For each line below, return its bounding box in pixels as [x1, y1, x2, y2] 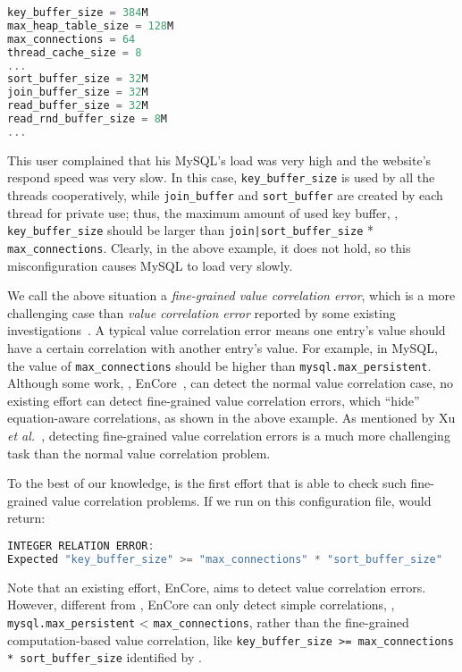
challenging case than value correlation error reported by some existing [7, 303, 396, 322]
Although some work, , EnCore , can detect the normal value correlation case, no [7, 374, 454, 392]
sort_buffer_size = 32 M [7, 72, 148, 86]
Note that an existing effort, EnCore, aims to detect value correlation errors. [7, 577, 426, 596]
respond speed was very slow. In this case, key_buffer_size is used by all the [7, 168, 435, 187]
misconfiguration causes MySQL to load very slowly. [7, 256, 293, 274]
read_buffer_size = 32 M [7, 99, 148, 113]
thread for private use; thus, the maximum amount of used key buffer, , [7, 203, 399, 222]
